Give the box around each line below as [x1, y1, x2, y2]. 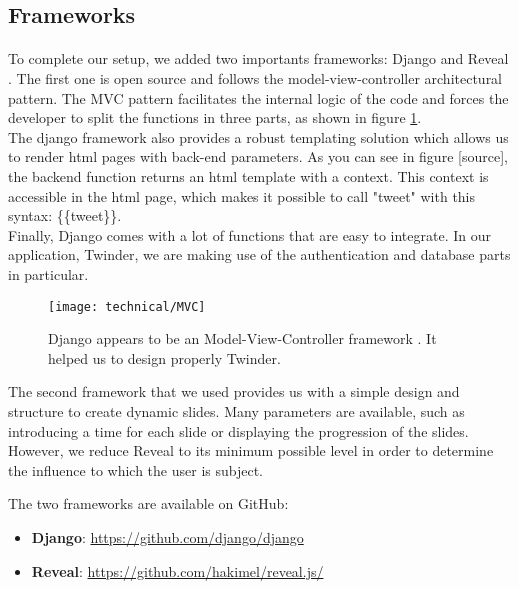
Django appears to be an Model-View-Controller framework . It [48, 328, 437, 349]
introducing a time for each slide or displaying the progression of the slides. [8, 420, 469, 441]
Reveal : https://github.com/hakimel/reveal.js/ [31, 560, 324, 581]
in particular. [8, 263, 89, 284]
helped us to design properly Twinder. [48, 347, 281, 368]
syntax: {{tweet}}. [8, 205, 122, 226]
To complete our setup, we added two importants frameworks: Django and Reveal [8, 48, 509, 69]
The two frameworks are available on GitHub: [8, 493, 289, 514]
